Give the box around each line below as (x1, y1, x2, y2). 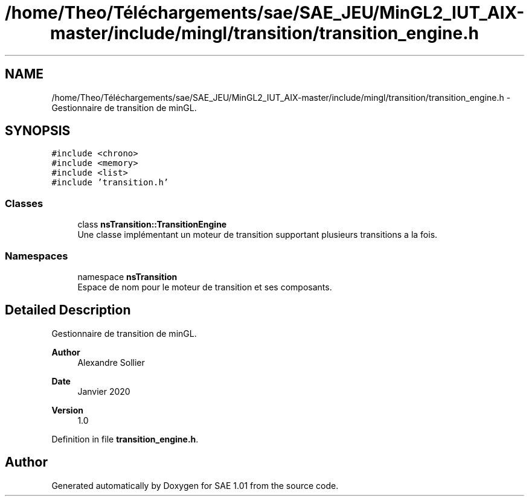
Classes (5, 197, 43, 209)
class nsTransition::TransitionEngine (77, 219, 227, 230)
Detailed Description (5, 302, 131, 318)
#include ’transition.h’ (51, 177, 169, 188)
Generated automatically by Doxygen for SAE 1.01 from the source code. (51, 480, 339, 491)
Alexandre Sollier (77, 357, 145, 368)
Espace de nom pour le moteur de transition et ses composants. (77, 281, 332, 292)
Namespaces (5, 249, 68, 262)
